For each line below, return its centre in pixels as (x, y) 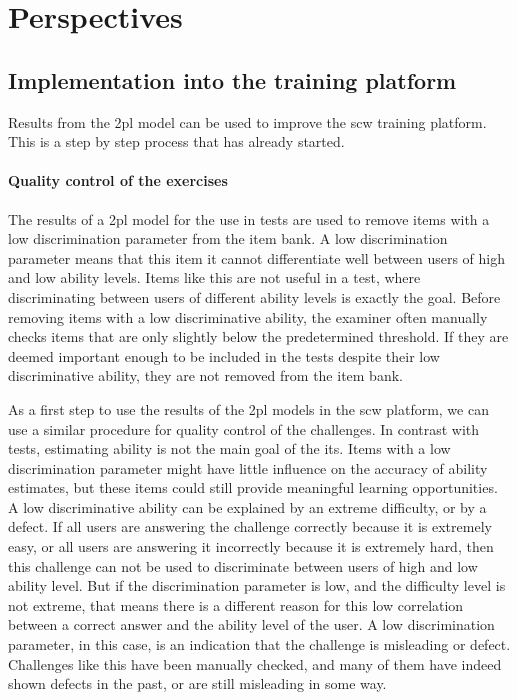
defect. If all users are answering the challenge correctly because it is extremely (250, 526)
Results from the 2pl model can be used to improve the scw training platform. (247, 121)
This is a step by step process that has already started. (176, 141)
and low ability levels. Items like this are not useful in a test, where (214, 277)
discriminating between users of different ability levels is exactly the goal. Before (254, 296)
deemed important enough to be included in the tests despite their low (224, 355)
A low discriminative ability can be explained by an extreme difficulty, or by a (247, 506)
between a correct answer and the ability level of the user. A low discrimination (251, 624)
